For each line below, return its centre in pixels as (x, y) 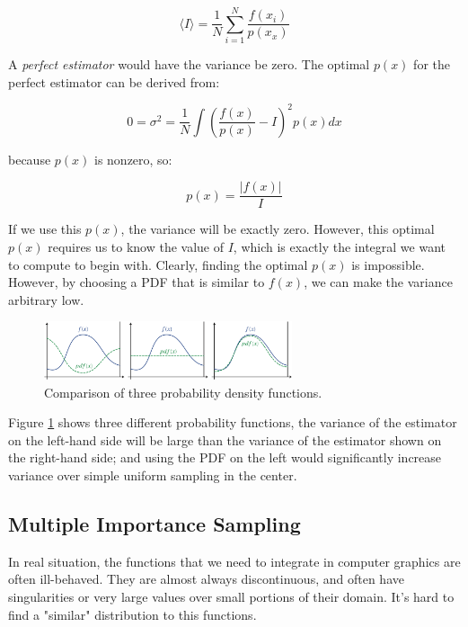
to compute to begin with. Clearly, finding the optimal (158, 264)
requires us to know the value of (136, 247)
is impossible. (388, 264)
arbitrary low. (46, 299)
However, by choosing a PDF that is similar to (137, 282)
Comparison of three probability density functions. (183, 392)
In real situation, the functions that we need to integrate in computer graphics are (234, 561)
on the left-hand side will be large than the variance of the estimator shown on (225, 439)
